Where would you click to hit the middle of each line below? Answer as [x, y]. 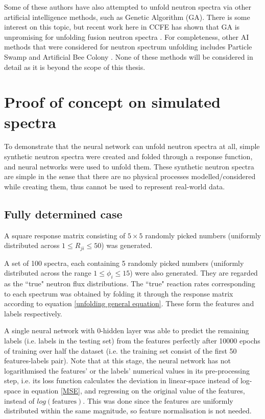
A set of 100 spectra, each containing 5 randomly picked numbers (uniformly [124, 263]
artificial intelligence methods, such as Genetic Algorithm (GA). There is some [127, 17]
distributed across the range [48, 273]
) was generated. [127, 245]
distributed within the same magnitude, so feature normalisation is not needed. [128, 411]
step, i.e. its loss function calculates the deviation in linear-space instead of [121, 380]
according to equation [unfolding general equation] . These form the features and [129, 303]
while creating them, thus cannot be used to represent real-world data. [115, 186]
